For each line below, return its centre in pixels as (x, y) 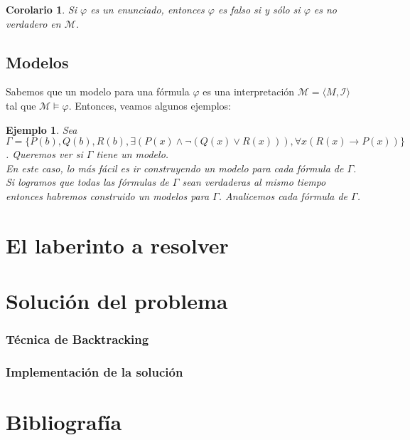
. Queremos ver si (44, 154)
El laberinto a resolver (117, 245)
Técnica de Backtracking (77, 339)
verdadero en (33, 23)
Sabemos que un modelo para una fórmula (98, 91)
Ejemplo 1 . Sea (42, 129)
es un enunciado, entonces (147, 9)
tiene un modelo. (133, 154)
